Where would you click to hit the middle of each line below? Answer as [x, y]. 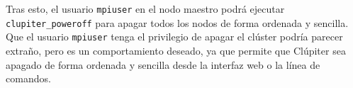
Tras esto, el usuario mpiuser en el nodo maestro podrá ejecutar [145, 9]
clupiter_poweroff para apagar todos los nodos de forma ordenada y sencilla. [177, 22]
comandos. [28, 78]
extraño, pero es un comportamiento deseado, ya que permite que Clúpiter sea [176, 50]
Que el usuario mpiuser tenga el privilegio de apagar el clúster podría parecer [174, 37]
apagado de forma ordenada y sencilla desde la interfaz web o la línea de [163, 64]
